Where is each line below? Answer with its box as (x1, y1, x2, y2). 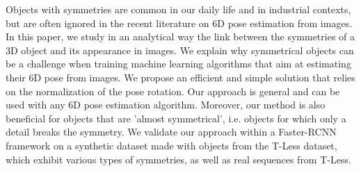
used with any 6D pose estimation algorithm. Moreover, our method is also (6, 97, 326, 112)
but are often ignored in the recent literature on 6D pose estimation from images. (6, 15, 353, 30)
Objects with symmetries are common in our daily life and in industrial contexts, (6, 2, 351, 16)
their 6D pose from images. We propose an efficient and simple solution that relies (6, 70, 355, 84)
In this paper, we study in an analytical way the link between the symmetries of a (6, 29, 355, 44)
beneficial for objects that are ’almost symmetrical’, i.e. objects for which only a (6, 111, 346, 125)
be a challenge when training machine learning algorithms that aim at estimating (6, 56, 351, 71)
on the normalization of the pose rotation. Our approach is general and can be (6, 83, 340, 98)
